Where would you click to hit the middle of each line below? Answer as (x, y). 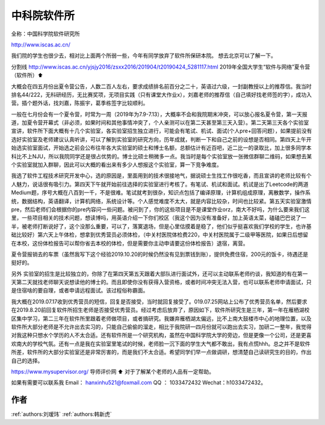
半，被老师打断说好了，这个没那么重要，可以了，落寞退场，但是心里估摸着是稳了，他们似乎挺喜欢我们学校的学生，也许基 (161, 226)
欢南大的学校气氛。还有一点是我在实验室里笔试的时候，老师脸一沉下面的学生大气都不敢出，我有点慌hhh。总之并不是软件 (161, 344)
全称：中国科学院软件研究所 (45, 34)
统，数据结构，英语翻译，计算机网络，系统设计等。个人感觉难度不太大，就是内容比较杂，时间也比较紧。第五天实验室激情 (161, 201)
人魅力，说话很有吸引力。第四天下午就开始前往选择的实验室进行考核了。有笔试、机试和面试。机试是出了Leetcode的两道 (160, 184)
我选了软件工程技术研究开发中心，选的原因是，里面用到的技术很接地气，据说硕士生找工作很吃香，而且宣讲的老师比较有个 (161, 176)
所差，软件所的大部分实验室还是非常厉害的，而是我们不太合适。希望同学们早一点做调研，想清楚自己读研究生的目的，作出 (161, 352)
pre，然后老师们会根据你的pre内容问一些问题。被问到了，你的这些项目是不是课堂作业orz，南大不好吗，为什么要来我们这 (160, 209)
